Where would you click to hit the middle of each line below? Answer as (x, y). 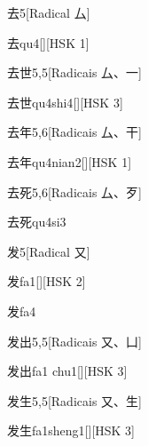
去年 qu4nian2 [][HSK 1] (70, 161)
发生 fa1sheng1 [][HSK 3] (71, 430)
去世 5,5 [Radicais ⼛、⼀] (74, 72)
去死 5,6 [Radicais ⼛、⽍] (74, 191)
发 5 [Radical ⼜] (49, 251)
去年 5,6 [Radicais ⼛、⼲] (74, 132)
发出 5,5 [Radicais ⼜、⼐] (74, 341)
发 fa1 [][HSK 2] (47, 281)
